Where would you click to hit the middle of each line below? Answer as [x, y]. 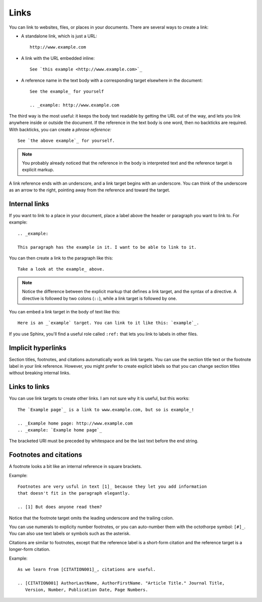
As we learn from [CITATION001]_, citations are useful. [87, 569]
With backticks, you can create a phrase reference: [60, 129]
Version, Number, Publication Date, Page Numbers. [86, 590]
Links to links [29, 387]
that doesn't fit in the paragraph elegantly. [74, 493]
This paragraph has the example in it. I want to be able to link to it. [107, 247]
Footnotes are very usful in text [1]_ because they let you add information [112, 487]
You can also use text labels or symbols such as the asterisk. [70, 533]
